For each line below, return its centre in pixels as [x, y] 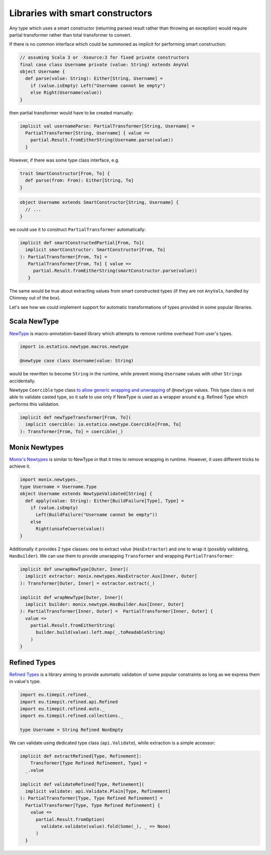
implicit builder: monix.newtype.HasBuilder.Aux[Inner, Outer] [105, 604]
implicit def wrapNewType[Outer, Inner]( [72, 597]
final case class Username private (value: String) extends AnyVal [105, 64]
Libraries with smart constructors [81, 13]
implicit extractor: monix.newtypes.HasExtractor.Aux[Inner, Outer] [111, 576]
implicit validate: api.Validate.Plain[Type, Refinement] [98, 791]
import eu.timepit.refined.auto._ [62, 708]
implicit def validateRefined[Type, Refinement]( [82, 784]
